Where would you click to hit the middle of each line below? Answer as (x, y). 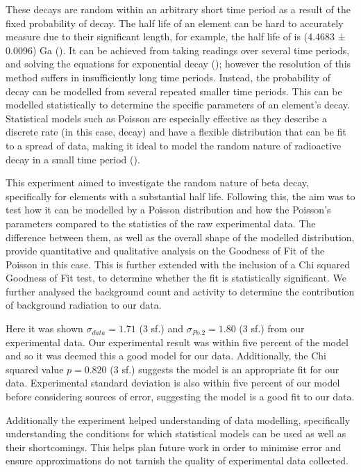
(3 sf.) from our (272, 328)
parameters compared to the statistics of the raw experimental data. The (161, 223)
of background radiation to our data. (84, 305)
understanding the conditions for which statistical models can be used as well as (176, 433)
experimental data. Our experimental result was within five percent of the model (177, 342)
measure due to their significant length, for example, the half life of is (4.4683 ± (176, 36)
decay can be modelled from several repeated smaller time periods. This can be (174, 91)
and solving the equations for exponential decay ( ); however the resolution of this (178, 64)
